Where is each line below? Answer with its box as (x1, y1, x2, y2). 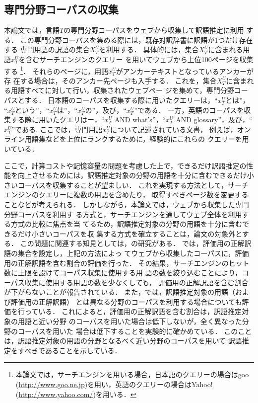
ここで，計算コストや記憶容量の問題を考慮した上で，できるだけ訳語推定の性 (4, 160, 254, 170)
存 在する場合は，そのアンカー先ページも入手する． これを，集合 (4, 75, 217, 85)
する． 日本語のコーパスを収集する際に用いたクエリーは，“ (24, 95, 218, 105)
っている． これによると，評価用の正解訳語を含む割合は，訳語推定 (24, 306, 242, 317)
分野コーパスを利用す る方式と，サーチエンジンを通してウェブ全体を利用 (4, 209, 242, 219)
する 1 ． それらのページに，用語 (4, 64, 109, 76)
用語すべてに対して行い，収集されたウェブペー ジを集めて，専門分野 (10, 85, 234, 95)
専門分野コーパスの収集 (4, 1, 119, 17)
